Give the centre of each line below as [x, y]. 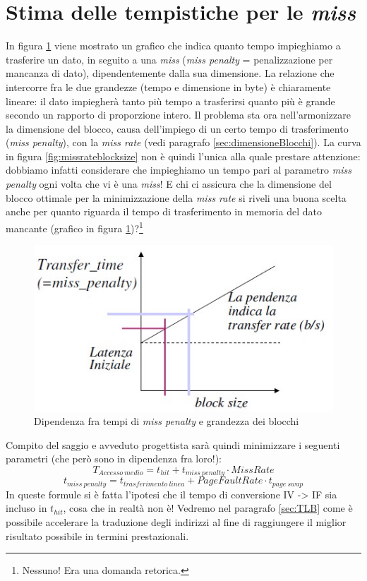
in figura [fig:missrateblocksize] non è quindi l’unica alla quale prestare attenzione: [183, 156]
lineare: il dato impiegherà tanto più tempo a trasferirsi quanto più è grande [170, 101]
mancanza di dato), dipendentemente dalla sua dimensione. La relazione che [170, 73]
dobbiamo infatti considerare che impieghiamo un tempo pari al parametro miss [179, 170]
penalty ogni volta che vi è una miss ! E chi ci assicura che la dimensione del [169, 184]
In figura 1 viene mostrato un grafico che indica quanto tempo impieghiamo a [173, 46]
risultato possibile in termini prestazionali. [97, 535]
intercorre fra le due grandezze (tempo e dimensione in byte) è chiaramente [168, 86]
